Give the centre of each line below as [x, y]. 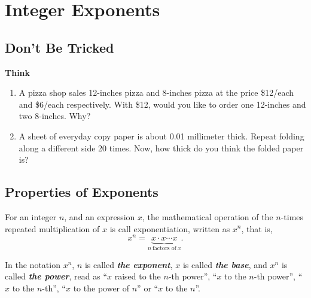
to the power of [101, 288]
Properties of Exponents [82, 192]
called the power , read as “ [56, 276]
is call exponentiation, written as [170, 228]
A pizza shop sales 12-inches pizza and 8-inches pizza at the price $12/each [156, 92]
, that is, [257, 228]
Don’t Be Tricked [60, 47]
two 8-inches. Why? [55, 116]
